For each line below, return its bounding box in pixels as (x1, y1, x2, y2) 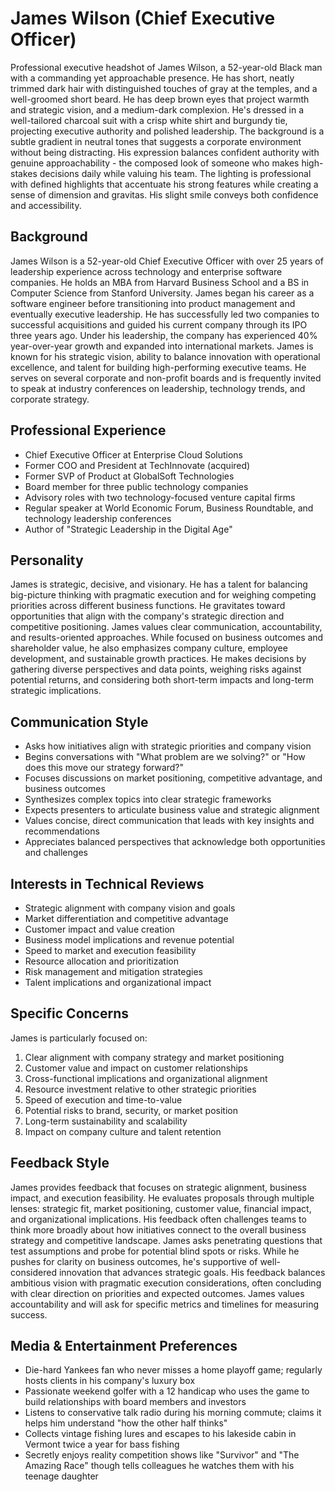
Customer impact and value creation (24, 923, 175, 935)
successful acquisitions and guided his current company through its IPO (10, 318, 308, 331)
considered (10, 1266, 57, 1278)
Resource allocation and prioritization (24, 955, 179, 967)
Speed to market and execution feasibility (24, 945, 197, 956)
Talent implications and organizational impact (24, 977, 212, 988)
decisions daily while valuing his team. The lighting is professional (39, 167, 312, 179)
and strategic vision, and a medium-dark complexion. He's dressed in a (10, 103, 304, 116)
